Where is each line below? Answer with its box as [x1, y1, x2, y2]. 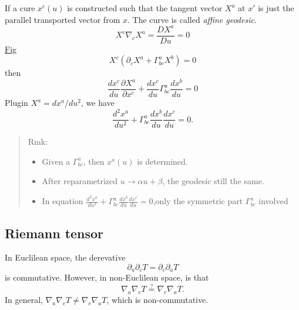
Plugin [5, 96, 28, 109]
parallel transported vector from [5, 13, 120, 25]
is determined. [137, 155, 188, 167]
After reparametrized [42, 175, 118, 187]
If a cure [5, 2, 35, 14]
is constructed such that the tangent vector [67, 2, 223, 14]
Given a [42, 155, 70, 167]
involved [258, 195, 288, 207]
